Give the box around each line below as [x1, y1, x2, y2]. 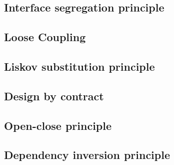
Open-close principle [4, 117, 112, 133]
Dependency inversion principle [4, 147, 170, 162]
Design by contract [4, 88, 104, 103]
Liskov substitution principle [4, 58, 155, 74]
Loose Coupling [4, 29, 86, 45]
